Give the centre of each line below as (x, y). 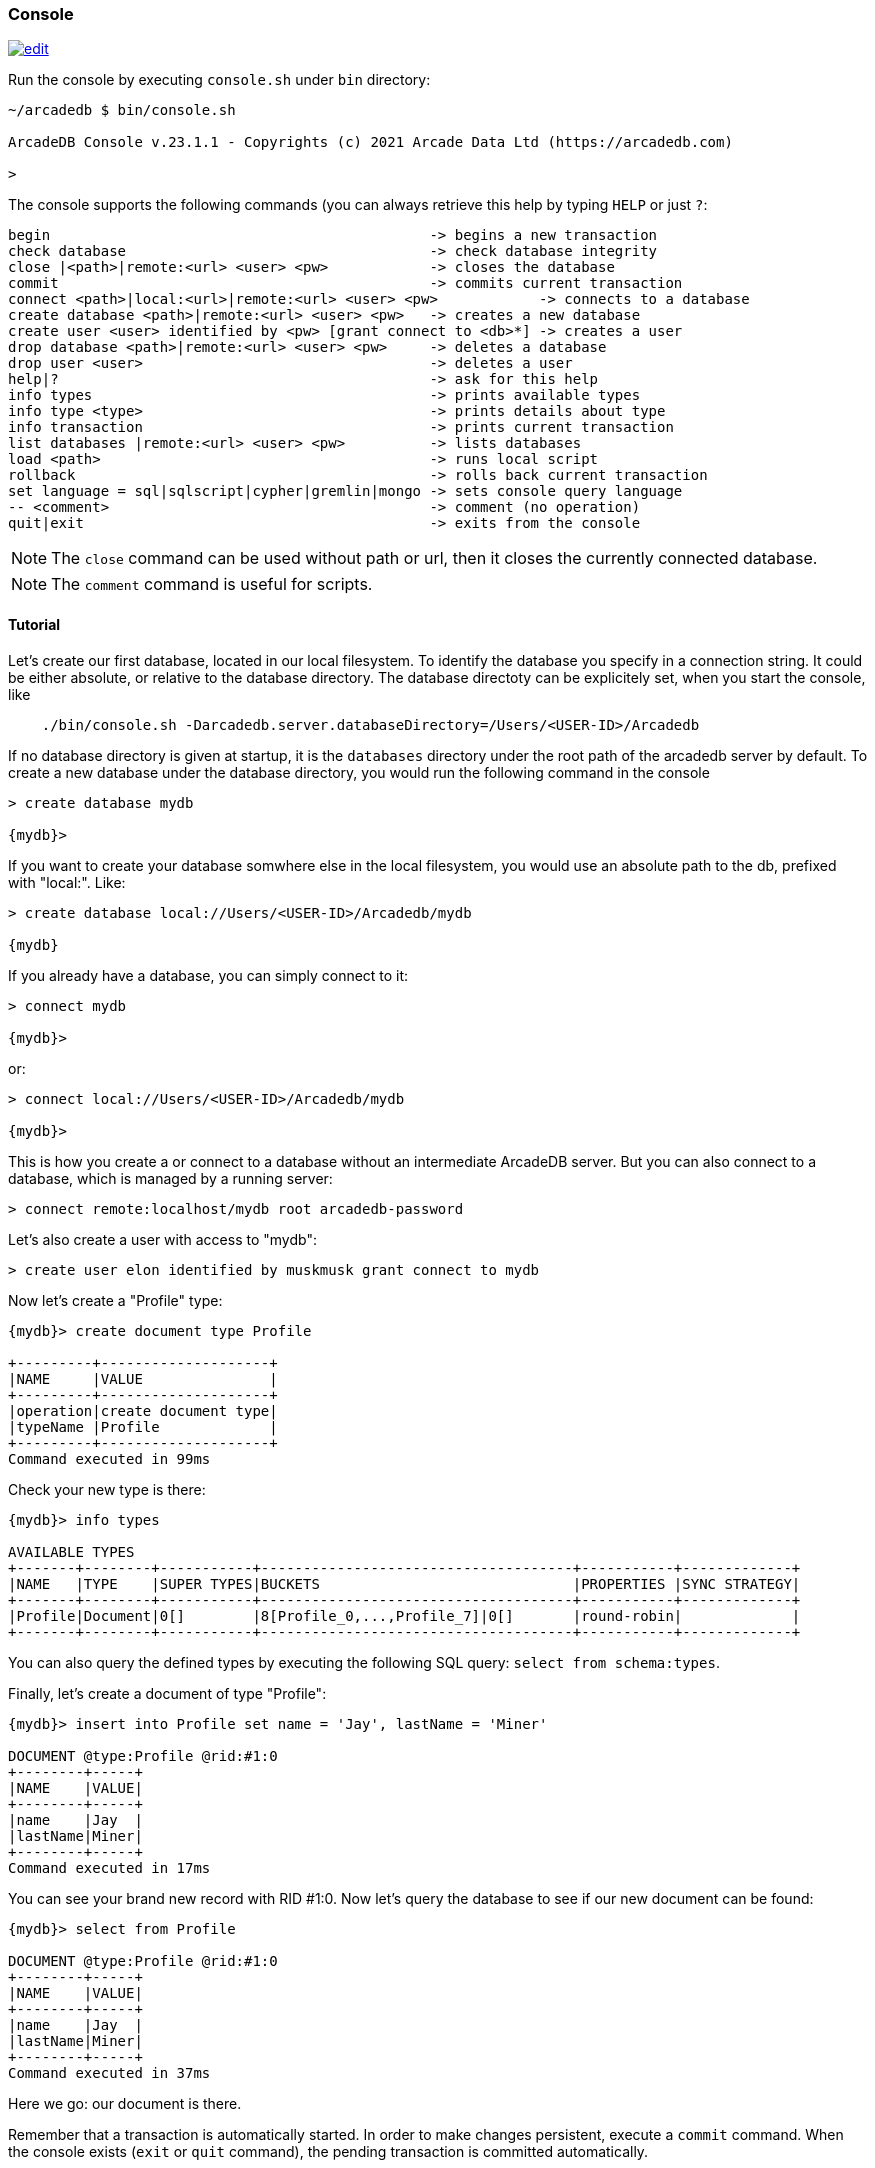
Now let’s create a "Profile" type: (115, 1300)
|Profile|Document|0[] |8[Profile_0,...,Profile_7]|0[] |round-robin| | (404, 1615)
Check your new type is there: (107, 1489)
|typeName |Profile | (143, 1426)
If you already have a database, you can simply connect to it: (208, 975)
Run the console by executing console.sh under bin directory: (219, 80)
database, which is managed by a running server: (170, 1178)
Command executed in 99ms (109, 1458)
